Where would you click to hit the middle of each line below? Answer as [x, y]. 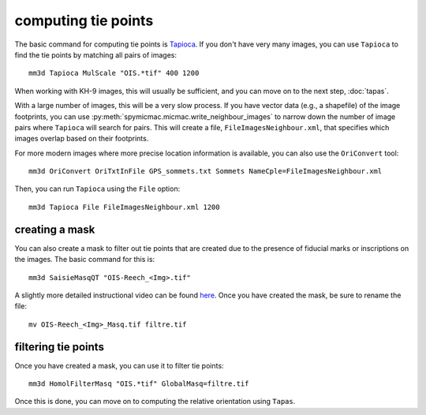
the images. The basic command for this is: [85, 260]
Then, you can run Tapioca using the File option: [97, 189]
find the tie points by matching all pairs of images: [96, 54]
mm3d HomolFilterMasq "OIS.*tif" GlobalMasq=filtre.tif [139, 384]
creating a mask [55, 229]
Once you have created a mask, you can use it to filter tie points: [119, 365]
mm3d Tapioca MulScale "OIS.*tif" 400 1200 [114, 73]
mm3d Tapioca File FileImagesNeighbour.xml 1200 [124, 207]
